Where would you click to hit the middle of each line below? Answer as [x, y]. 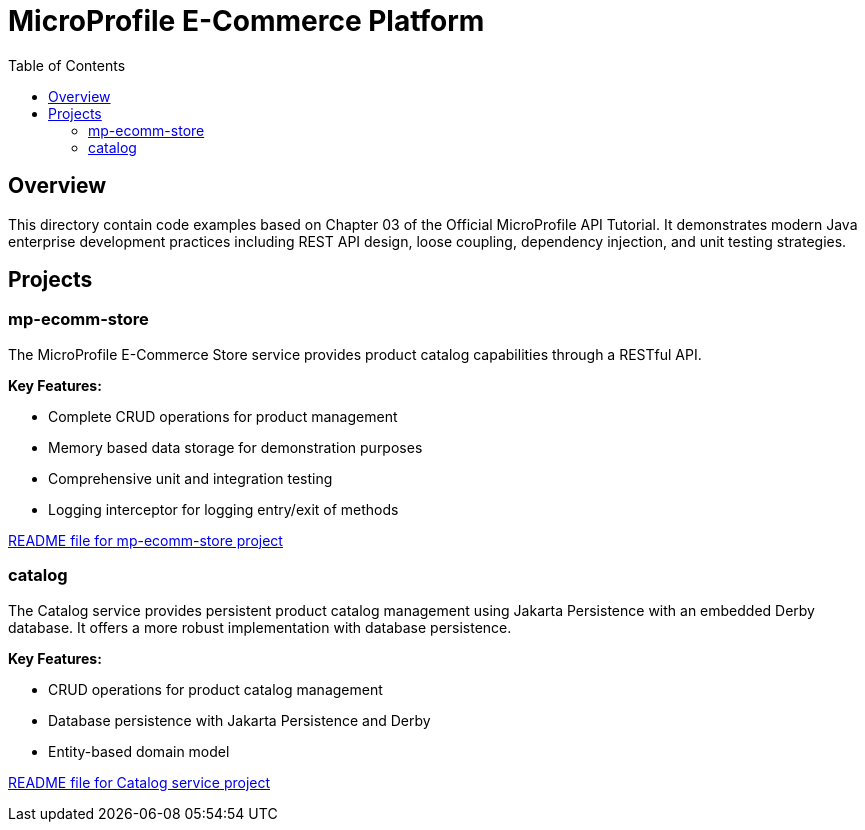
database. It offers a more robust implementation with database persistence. [260, 627]
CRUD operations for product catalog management [215, 689]
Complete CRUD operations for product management [223, 416]
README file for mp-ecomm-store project [145, 540]
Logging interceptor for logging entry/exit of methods [223, 509]
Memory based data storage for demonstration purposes [235, 447]
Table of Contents [67, 65]
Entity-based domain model [139, 751]
